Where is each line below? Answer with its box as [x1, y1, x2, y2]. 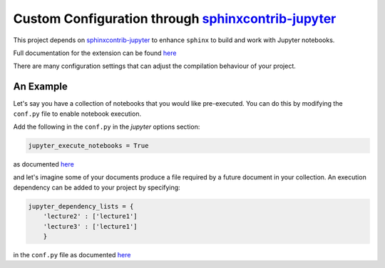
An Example [13, 81, 68, 93]
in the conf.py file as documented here [13, 250, 131, 259]
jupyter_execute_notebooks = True [28, 142, 149, 149]
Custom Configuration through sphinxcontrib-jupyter [13, 11, 337, 26]
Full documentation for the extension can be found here [13, 49, 177, 57]
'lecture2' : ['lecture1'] [43, 212, 138, 221]
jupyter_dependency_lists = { [28, 202, 134, 210]
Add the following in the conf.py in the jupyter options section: [13, 122, 200, 131]
